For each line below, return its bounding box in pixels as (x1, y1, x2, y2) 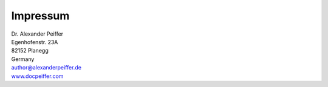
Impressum (11, 9, 70, 22)
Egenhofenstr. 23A (11, 38, 58, 45)
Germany (11, 55, 35, 63)
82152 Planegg (11, 47, 49, 54)
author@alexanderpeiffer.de (11, 64, 82, 71)
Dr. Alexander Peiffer (11, 30, 64, 37)
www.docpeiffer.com (11, 72, 64, 80)
